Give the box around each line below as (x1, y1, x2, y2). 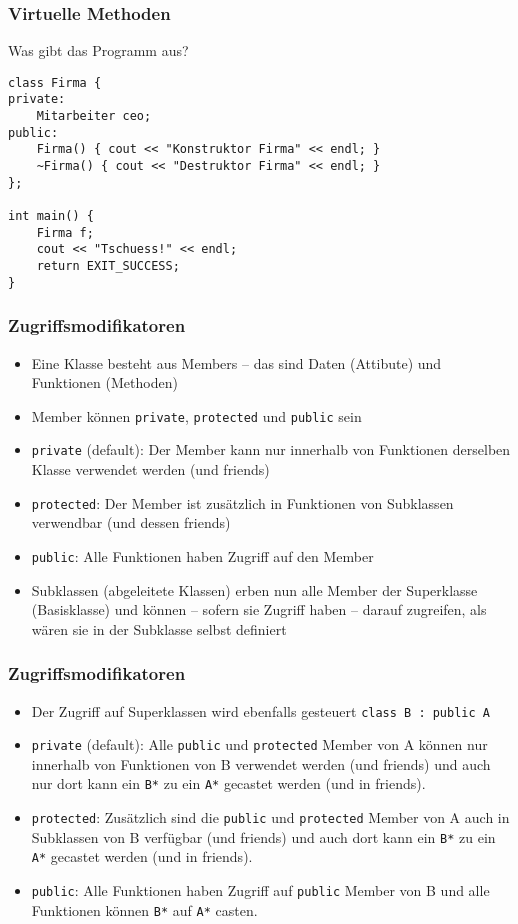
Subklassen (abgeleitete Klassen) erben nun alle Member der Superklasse (31, 579, 478, 600)
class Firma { (8, 75, 102, 90)
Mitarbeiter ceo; (36, 109, 152, 124)
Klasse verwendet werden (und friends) (31, 459, 270, 480)
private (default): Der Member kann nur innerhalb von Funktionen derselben (31, 439, 511, 460)
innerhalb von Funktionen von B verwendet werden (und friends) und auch (31, 753, 491, 774)
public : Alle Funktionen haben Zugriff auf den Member (31, 545, 374, 566)
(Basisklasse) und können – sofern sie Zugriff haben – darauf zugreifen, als (31, 599, 487, 620)
